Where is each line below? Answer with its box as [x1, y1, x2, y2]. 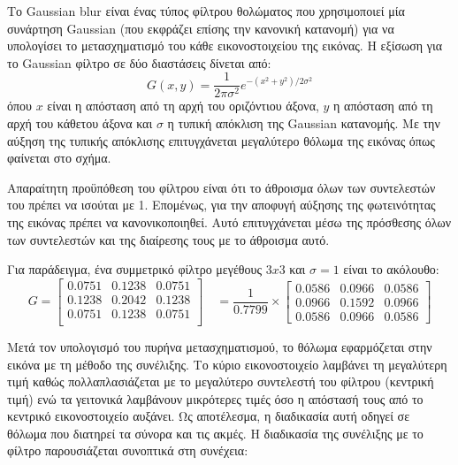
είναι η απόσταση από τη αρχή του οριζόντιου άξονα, [47, 96, 319, 115]
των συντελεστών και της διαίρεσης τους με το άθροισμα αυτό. [7, 230, 330, 248]
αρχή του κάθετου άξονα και [7, 114, 153, 133]
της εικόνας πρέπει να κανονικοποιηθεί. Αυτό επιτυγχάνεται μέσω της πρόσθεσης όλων [7, 213, 452, 231]
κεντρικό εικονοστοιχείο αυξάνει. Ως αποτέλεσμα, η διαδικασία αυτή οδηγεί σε [7, 407, 410, 425]
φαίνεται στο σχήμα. [7, 149, 111, 167]
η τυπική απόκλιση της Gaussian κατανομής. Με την [167, 114, 440, 133]
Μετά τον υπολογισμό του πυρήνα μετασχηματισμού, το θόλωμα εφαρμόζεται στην [7, 337, 432, 355]
